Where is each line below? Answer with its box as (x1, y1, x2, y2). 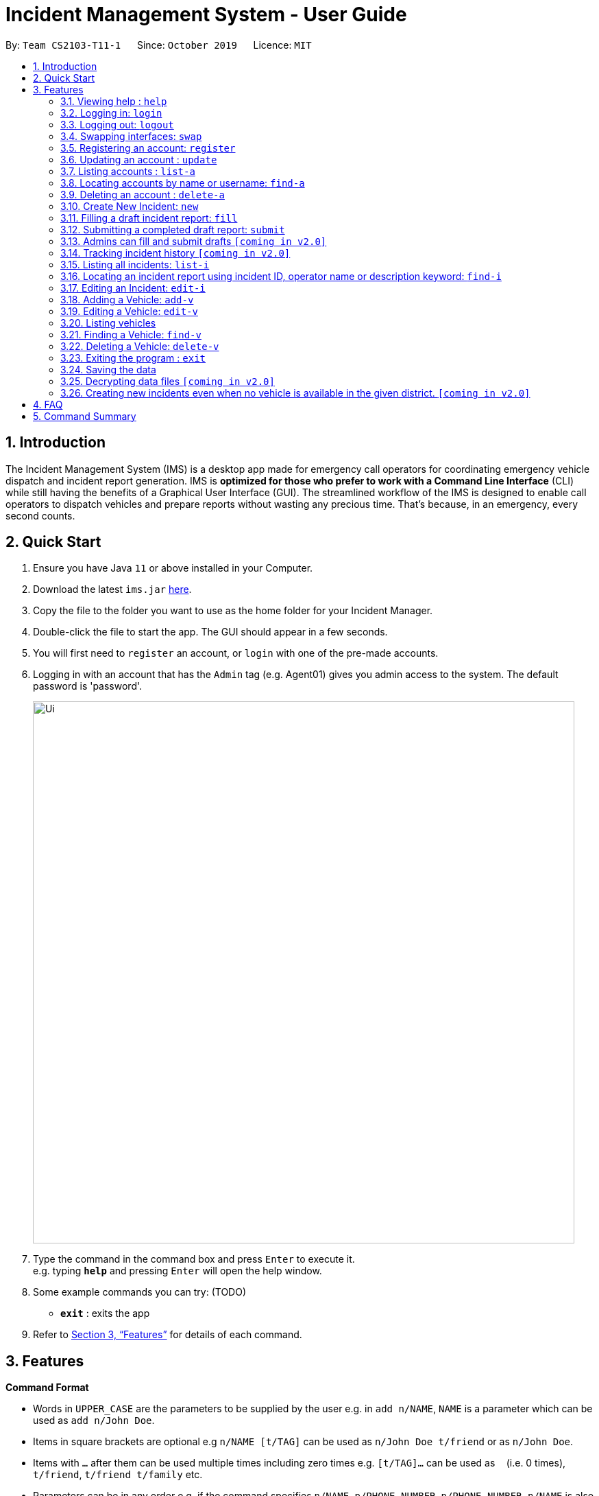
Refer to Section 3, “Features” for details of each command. (33, 1329, 302, 1341)
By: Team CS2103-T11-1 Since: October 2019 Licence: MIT (5, 38, 312, 51)
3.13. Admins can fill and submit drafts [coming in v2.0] (60, 235, 327, 247)
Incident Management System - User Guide (5, 3, 407, 26)
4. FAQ (33, 398, 63, 410)
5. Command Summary (33, 410, 136, 422)
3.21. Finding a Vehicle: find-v (60, 328, 201, 340)
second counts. (5, 509, 75, 522)
